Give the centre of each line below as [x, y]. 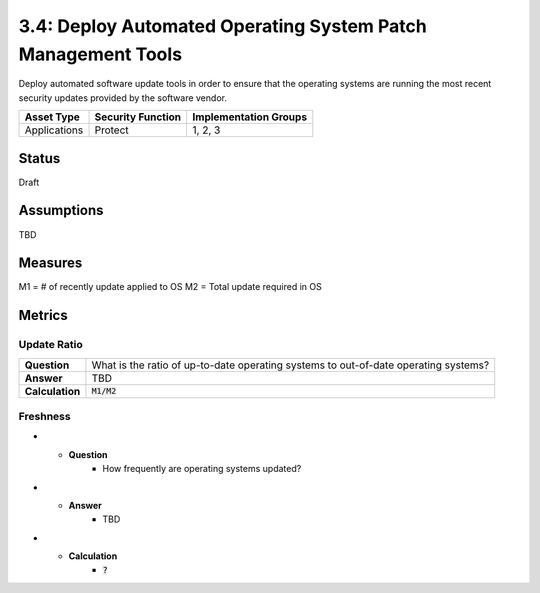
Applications [54, 130]
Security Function [138, 117]
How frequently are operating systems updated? [202, 469]
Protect [111, 130]
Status [39, 158]
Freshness [44, 416]
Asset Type [52, 117]
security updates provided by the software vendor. [122, 97]
